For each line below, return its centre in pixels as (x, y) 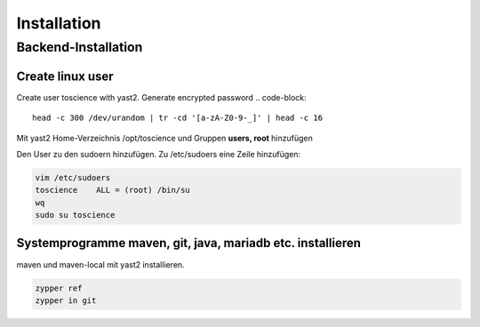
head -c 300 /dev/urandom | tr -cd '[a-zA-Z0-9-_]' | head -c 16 (178, 118)
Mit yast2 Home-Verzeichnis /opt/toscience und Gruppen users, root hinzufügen (164, 138)
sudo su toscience (75, 215)
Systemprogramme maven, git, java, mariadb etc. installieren (189, 243)
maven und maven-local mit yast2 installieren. (101, 264)
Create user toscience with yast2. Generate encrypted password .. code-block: (161, 97)
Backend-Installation (80, 47)
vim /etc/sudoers (73, 177)
